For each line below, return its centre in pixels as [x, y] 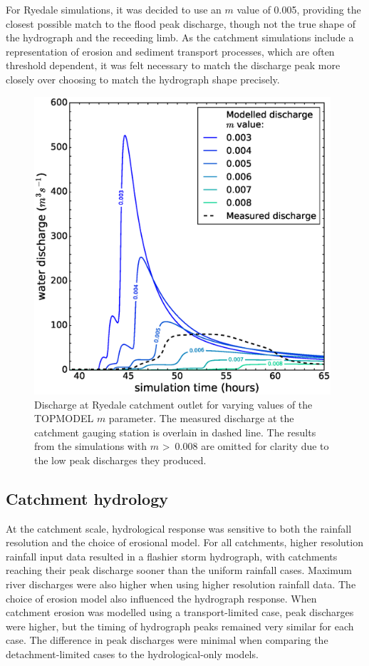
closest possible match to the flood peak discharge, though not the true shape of [181, 23]
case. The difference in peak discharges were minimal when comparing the [167, 640]
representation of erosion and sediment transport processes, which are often [170, 51]
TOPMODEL [64, 418]
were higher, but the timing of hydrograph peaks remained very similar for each [180, 626]
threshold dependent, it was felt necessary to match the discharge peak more [173, 65]
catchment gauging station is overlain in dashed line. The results [175, 432]
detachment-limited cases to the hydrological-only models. [132, 654]
